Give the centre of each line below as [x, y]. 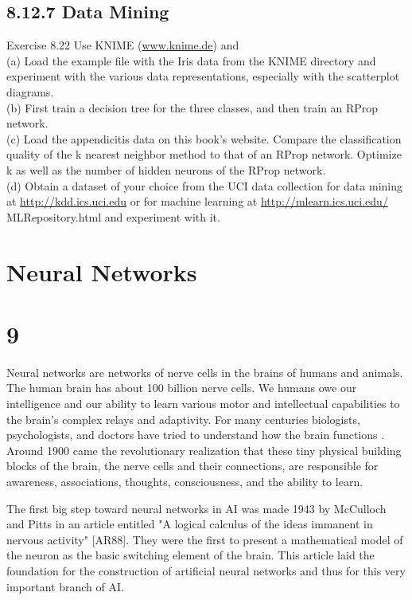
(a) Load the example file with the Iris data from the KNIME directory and [191, 60]
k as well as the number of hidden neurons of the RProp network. [166, 169]
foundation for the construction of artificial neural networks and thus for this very [206, 570]
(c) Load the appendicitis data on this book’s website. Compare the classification [204, 138]
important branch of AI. [65, 586]
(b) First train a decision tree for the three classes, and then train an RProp [192, 107]
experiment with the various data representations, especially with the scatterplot [203, 76]
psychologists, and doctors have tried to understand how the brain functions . [196, 435]
